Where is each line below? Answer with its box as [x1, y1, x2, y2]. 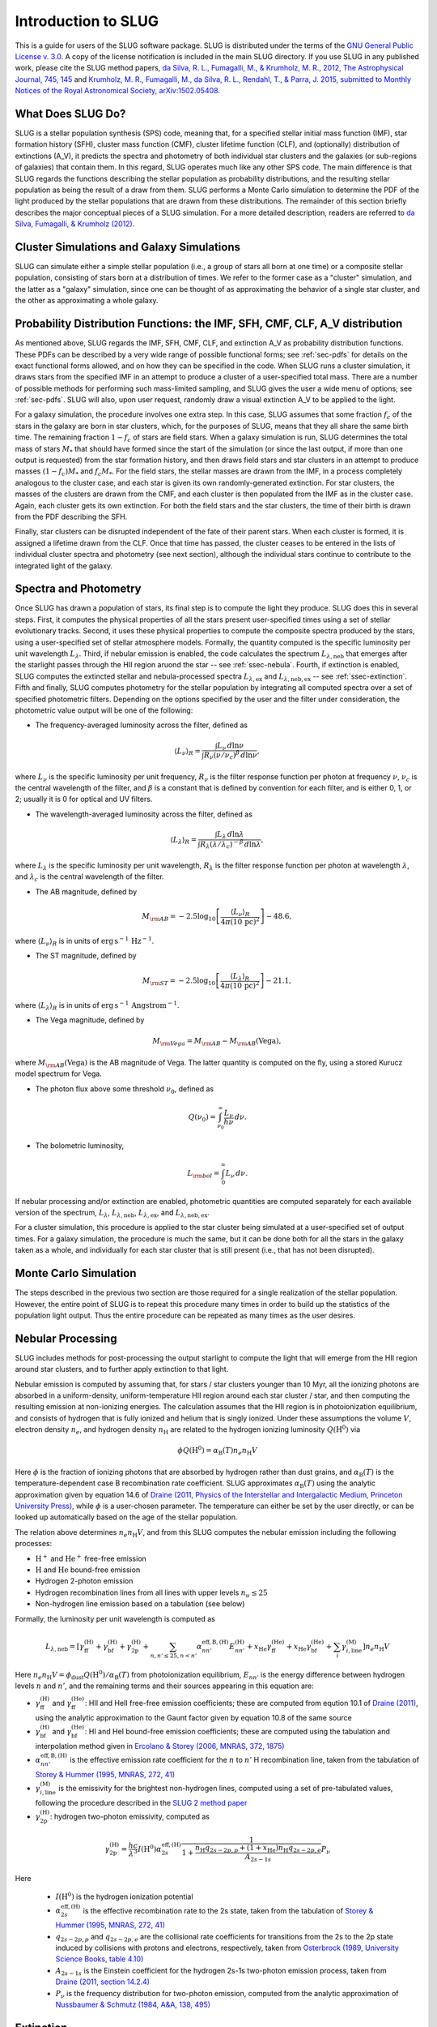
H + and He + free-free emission [35, 1553, 147, 1563]
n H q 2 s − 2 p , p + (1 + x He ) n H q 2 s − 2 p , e [194, 1843, 321, 1854]
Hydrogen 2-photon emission [35, 1576, 134, 1586]
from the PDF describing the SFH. [15, 512, 128, 521]
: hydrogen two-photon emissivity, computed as [49, 1812, 210, 1822]
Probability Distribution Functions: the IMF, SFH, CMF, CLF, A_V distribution [15, 317, 403, 331]
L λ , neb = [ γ [45, 1642, 85, 1653]
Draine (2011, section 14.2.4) [55, 1977, 150, 1986]
